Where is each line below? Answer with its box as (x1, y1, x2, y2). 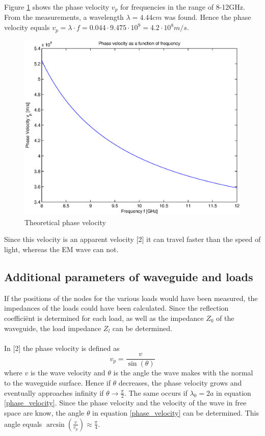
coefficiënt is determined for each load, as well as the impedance (4, 312, 204, 323)
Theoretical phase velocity (24, 216, 106, 227)
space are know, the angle (4, 407, 85, 418)
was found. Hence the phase (164, 12, 251, 22)
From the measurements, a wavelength (4, 12, 124, 22)
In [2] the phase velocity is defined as (4, 342, 120, 353)
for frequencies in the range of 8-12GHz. (120, 2, 245, 12)
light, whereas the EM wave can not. (4, 243, 119, 254)
